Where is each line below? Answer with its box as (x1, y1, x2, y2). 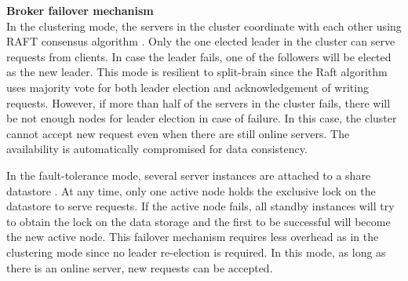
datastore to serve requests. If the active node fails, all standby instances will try (6, 198, 395, 214)
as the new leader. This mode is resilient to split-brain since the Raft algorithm (6, 64, 388, 80)
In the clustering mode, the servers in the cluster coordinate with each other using (6, 17, 402, 34)
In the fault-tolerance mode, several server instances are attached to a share (6, 166, 371, 183)
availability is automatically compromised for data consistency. (6, 140, 308, 157)
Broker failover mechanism (6, 2, 154, 18)
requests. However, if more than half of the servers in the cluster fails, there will (6, 94, 391, 111)
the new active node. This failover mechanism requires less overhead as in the (6, 228, 379, 245)
